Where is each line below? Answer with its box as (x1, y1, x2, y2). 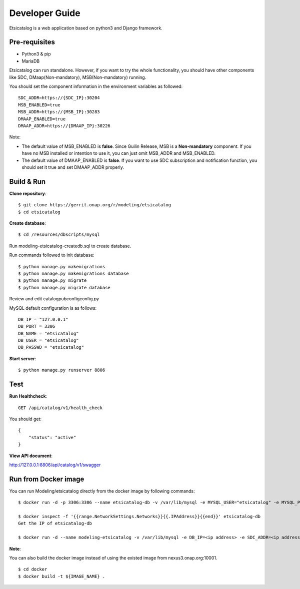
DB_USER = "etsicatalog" (18, 338, 79, 343)
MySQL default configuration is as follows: (9, 305, 97, 311)
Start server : (9, 355, 36, 362)
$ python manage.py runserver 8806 (18, 367, 105, 373)
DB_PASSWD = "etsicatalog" (18, 345, 84, 350)
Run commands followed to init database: (9, 252, 94, 258)
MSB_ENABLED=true (18, 102, 60, 107)
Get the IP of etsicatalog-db (18, 521, 92, 527)
